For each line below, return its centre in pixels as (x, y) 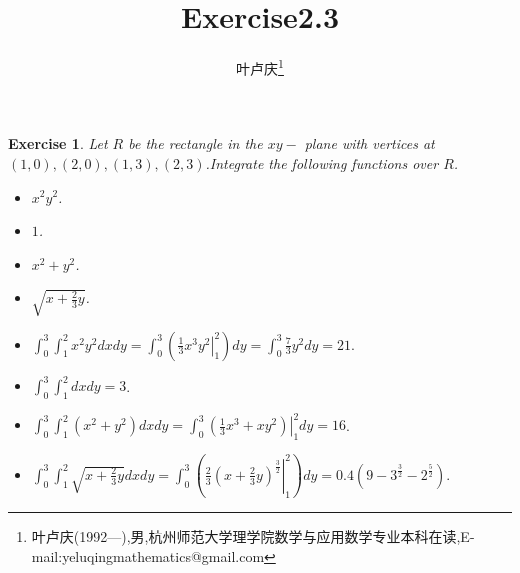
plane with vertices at (369, 143)
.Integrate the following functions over (322, 162)
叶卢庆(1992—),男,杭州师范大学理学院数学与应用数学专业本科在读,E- (253, 536)
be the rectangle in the (195, 143)
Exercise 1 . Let (58, 143)
